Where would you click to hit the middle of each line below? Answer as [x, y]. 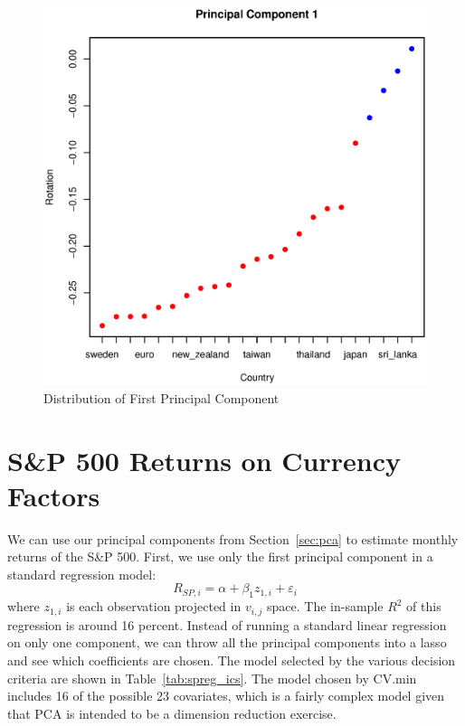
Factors [54, 495]
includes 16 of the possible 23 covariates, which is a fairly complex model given [226, 696]
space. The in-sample [325, 606]
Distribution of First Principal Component [161, 397]
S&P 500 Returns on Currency [204, 460]
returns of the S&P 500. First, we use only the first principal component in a [220, 556]
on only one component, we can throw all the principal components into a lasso [227, 642]
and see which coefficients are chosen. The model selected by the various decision [232, 660]
